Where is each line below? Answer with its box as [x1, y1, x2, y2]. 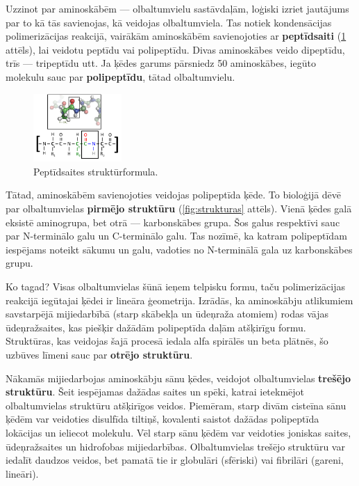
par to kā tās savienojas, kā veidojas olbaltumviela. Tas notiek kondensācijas [6, 15, 332, 29]
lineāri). [6, 466, 39, 480]
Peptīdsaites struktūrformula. [33, 164, 158, 178]
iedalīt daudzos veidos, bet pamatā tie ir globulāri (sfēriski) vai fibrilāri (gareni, [6, 453, 344, 467]
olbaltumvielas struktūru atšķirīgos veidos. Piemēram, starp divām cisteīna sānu [6, 398, 347, 412]
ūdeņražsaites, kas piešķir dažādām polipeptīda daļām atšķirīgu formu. [6, 320, 306, 334]
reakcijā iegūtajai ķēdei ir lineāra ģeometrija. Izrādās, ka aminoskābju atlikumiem [6, 292, 353, 307]
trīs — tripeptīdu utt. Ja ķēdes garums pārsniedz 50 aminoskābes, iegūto [6, 56, 316, 70]
